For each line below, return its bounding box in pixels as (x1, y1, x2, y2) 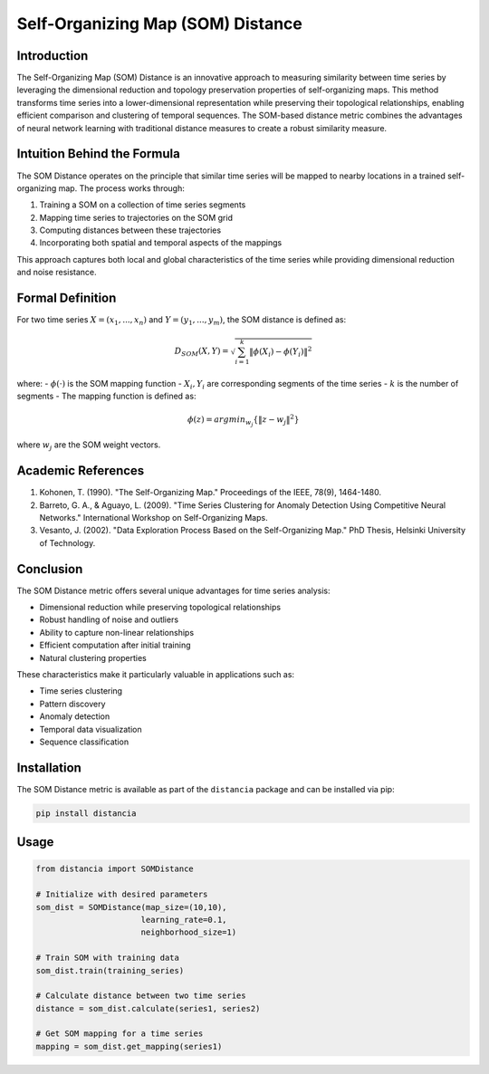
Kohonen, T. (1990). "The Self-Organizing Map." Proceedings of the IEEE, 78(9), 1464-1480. (39, 487, 382, 498)
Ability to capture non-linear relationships (39, 627, 195, 638)
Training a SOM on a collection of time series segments (39, 199, 246, 210)
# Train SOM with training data (35, 953, 180, 964)
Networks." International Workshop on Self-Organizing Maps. (39, 512, 268, 523)
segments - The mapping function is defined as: (16, 390, 197, 402)
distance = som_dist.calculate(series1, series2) (35, 1003, 261, 1013)
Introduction (16, 48, 89, 63)
